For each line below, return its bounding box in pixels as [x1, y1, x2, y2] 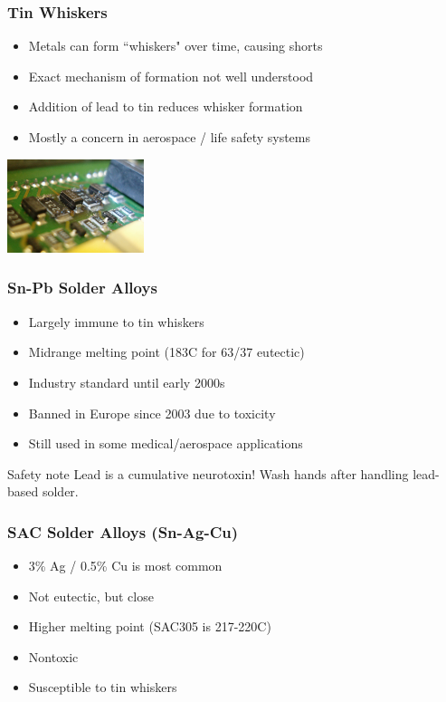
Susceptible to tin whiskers [28, 678, 177, 697]
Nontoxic [28, 647, 79, 666]
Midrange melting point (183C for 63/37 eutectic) [28, 342, 305, 361]
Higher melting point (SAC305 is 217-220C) [28, 617, 271, 636]
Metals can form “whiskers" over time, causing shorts [28, 36, 323, 55]
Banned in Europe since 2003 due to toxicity [28, 403, 276, 422]
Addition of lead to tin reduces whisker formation [28, 97, 303, 116]
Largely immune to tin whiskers [28, 312, 204, 331]
